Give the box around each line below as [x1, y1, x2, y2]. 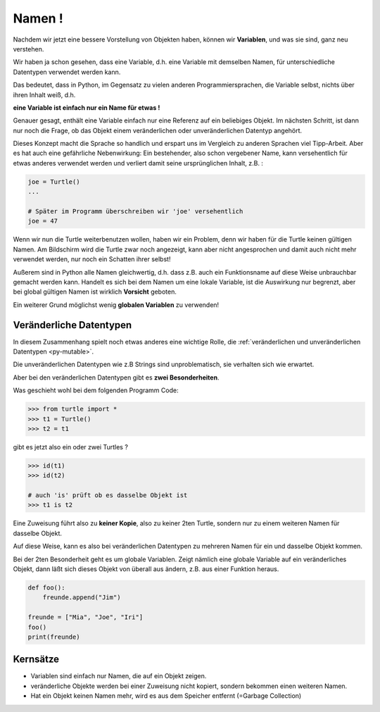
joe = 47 [27, 217, 58, 225]
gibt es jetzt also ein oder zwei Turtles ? [13, 442, 128, 451]
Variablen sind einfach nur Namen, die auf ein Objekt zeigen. [30, 672, 207, 680]
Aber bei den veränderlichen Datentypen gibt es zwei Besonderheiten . [13, 373, 220, 382]
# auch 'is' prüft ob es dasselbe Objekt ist [27, 492, 188, 499]
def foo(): [27, 584, 65, 592]
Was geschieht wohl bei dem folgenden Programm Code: [13, 386, 179, 394]
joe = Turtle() [27, 177, 80, 186]
